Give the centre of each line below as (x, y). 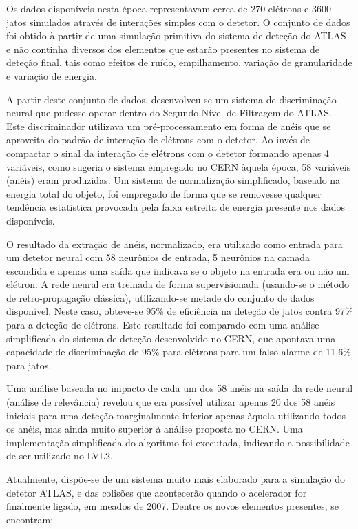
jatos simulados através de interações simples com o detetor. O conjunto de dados (178, 22)
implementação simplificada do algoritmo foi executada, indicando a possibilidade (178, 442)
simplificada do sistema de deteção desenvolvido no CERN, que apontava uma (171, 338)
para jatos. (29, 365)
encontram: (30, 519)
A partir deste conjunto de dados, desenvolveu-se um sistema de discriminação (171, 99)
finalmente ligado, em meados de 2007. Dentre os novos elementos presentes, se (172, 506)
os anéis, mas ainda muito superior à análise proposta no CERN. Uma (155, 429)
